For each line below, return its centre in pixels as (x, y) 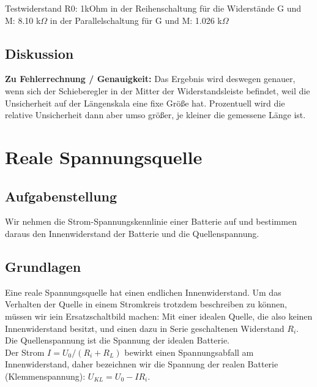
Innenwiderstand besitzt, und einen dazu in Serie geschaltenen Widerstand (145, 328)
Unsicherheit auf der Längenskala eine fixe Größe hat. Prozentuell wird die (145, 103)
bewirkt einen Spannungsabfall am (189, 352)
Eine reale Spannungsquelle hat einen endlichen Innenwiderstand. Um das (143, 292)
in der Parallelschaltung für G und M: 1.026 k (136, 20)
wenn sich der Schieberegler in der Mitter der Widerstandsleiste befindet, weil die (158, 90)
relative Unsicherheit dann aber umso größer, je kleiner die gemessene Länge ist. (155, 115)
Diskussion (39, 53)
